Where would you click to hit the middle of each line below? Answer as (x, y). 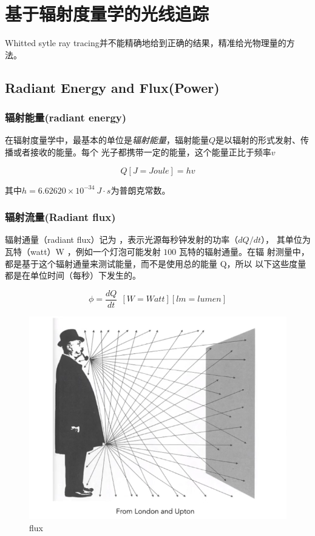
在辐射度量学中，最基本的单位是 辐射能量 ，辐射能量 (107, 140)
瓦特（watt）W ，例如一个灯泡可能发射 (83, 251)
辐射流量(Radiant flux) (60, 217)
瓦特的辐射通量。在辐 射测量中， (244, 251)
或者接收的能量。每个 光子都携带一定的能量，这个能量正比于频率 (142, 151)
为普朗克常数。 (141, 190)
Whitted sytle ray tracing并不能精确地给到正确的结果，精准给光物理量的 (146, 43)
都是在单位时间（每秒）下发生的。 (73, 275)
